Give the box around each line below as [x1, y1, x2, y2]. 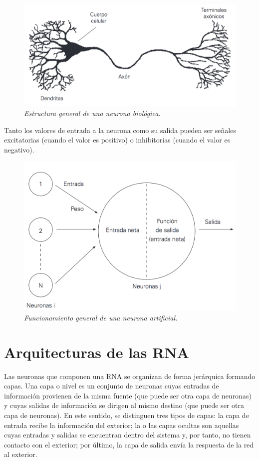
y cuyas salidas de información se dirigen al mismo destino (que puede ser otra [4, 400, 244, 410]
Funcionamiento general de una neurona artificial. [24, 312, 178, 322]
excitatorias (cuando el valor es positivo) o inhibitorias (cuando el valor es [4, 134, 231, 145]
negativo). [4, 144, 34, 154]
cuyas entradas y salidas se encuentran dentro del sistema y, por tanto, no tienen [4, 429, 251, 440]
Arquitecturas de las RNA [4, 341, 189, 362]
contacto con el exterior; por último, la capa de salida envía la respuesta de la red [4, 439, 254, 449]
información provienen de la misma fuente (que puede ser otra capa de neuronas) [4, 390, 252, 400]
